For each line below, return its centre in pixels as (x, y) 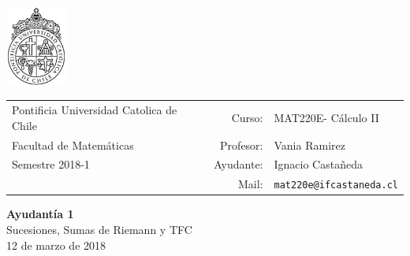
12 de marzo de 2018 (56, 245)
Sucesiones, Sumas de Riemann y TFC (99, 230)
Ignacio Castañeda (318, 164)
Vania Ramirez (309, 145)
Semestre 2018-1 (51, 164)
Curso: (247, 117)
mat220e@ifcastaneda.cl (336, 186)
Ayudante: (239, 164)
